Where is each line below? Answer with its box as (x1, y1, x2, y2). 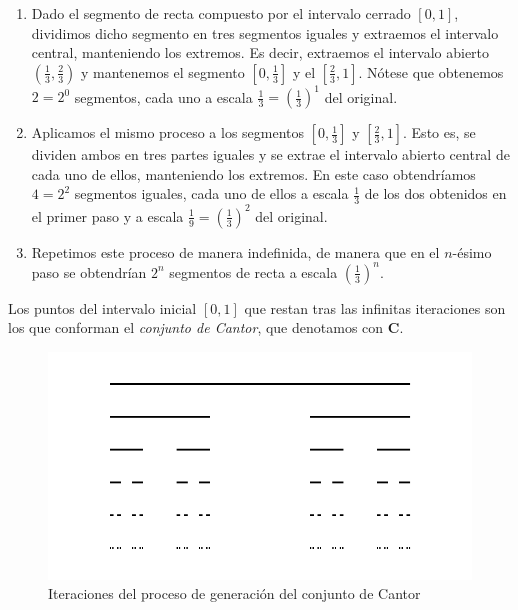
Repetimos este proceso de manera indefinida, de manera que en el (31, 241, 440, 262)
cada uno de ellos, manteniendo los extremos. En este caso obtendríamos (31, 163, 476, 184)
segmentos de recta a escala (169, 261, 338, 282)
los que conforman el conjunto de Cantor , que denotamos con (8, 317, 384, 338)
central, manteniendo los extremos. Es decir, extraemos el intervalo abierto (31, 42, 490, 63)
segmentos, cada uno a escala (74, 86, 253, 107)
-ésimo (452, 241, 492, 262)
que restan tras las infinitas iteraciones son (244, 297, 506, 318)
